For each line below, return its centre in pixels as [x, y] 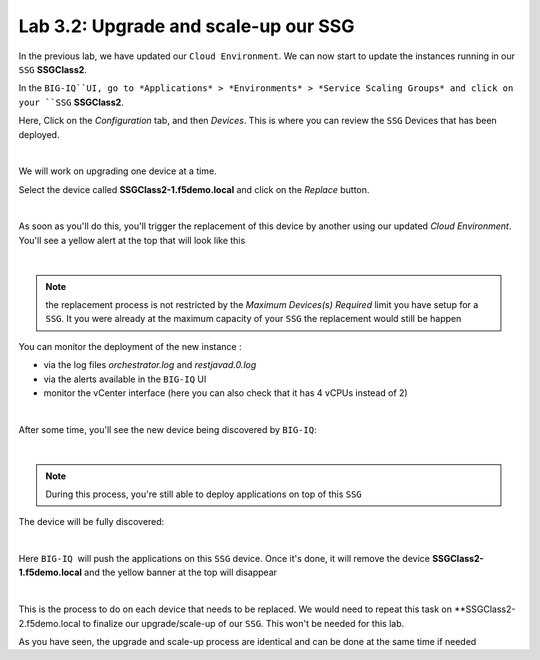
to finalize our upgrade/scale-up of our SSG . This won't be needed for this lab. [243, 623]
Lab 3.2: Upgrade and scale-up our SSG [186, 26]
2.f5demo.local [49, 623]
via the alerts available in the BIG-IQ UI [125, 379]
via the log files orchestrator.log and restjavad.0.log [150, 365]
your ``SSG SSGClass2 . [71, 102]
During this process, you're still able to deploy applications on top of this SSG [203, 494]
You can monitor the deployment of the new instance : [130, 346]
